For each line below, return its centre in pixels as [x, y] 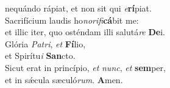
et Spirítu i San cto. [40, 56]
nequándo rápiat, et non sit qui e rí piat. [78, 8]
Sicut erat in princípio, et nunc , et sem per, [85, 67]
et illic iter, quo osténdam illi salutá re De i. [85, 32]
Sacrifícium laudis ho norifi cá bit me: [72, 20]
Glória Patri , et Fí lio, [45, 43]
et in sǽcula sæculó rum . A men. [64, 79]
